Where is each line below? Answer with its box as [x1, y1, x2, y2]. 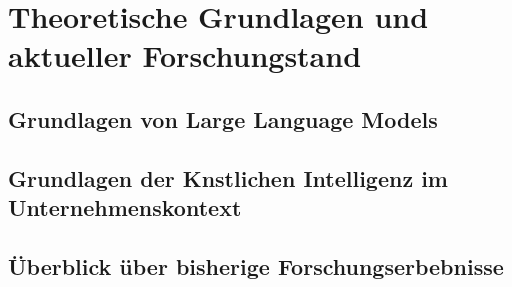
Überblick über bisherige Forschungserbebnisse [8, 250, 504, 281]
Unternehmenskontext [8, 192, 242, 223]
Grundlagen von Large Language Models [8, 103, 438, 134]
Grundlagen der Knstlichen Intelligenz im [8, 162, 448, 193]
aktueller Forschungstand [8, 35, 362, 76]
